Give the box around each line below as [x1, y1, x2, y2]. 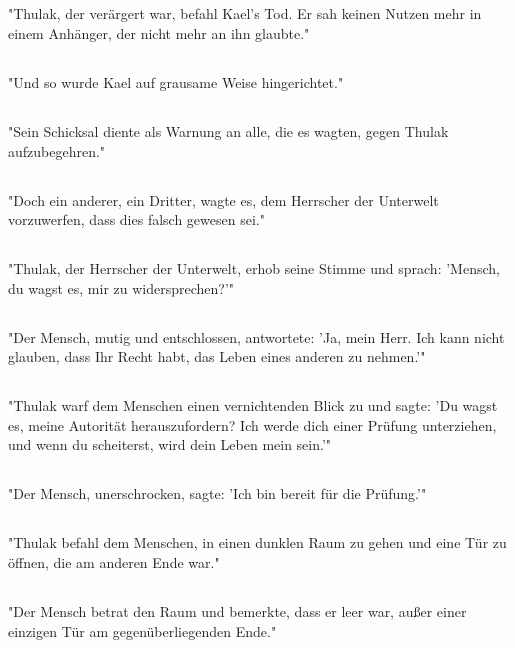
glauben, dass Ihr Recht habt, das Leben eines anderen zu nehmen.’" [8, 346, 426, 367]
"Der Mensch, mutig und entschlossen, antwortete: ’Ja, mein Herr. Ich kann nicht [8, 326, 505, 347]
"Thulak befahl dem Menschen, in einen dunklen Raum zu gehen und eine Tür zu [8, 532, 507, 553]
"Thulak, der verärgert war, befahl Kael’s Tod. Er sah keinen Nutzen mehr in [8, 3, 482, 24]
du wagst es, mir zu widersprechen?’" [8, 277, 235, 298]
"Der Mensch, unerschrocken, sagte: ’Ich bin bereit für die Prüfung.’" [8, 483, 427, 504]
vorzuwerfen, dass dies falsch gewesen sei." [8, 209, 265, 230]
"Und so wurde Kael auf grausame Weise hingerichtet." [8, 71, 344, 92]
